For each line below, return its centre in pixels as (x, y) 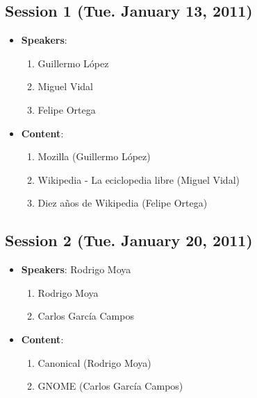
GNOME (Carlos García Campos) (110, 386)
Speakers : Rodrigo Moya (76, 269)
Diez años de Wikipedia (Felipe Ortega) (123, 203)
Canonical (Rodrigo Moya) (94, 362)
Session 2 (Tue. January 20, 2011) (129, 240)
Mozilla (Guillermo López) (94, 156)
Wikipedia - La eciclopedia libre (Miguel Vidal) (139, 179)
